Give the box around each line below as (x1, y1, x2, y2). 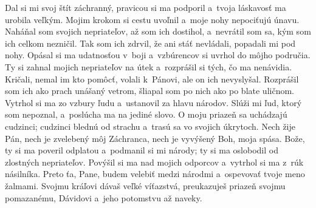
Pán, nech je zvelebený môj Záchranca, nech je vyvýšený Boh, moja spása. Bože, (5, 132, 305, 144)
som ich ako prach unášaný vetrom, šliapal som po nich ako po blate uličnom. (5, 84, 294, 97)
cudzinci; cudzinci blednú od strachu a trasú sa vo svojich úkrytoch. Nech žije (5, 119, 295, 132)
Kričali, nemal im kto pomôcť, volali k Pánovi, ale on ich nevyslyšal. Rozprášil (5, 72, 299, 85)
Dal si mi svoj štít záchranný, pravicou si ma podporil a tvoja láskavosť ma (5, 1, 286, 13)
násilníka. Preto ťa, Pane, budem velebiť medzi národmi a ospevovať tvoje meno (5, 167, 305, 180)
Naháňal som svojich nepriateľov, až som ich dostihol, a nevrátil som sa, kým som (5, 25, 311, 38)
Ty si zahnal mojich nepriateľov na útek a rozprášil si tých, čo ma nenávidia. (5, 60, 292, 73)
